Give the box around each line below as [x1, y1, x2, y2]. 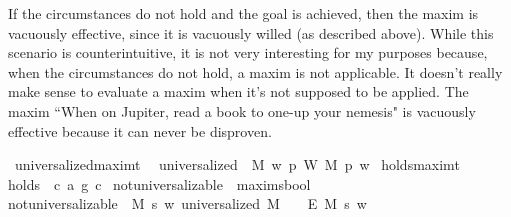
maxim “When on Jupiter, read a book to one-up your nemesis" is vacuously [8, 100, 476, 121]
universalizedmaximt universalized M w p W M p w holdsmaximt [14, 154, 460, 175]
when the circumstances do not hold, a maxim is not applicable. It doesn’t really [8, 61, 503, 82]
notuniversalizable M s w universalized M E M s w [8, 193, 367, 214]
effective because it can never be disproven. [8, 120, 272, 141]
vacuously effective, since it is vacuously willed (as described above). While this [8, 22, 494, 43]
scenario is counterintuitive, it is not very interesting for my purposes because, [8, 42, 488, 63]
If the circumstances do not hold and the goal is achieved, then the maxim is [8, 3, 479, 23]
